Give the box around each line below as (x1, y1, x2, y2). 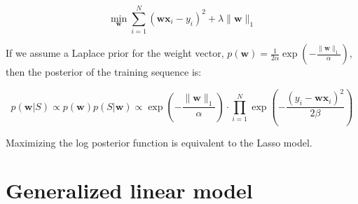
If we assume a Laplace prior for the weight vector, (6, 46, 224, 60)
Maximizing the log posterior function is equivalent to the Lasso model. (6, 135, 312, 149)
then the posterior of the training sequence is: (6, 64, 202, 79)
